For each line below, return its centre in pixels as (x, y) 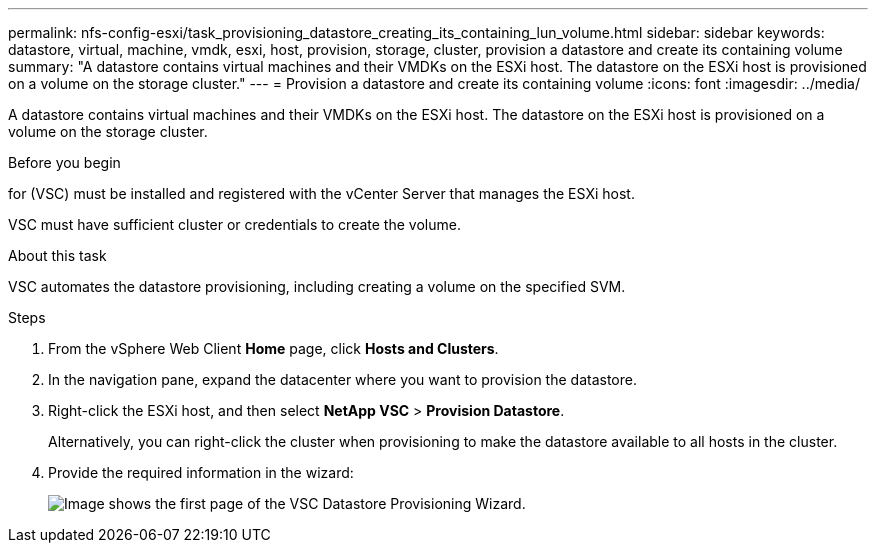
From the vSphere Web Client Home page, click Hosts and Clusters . (273, 348)
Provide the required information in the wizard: (201, 472)
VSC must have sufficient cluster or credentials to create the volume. (234, 224)
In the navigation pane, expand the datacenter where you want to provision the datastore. (342, 379)
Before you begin (64, 162)
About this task (57, 255)
